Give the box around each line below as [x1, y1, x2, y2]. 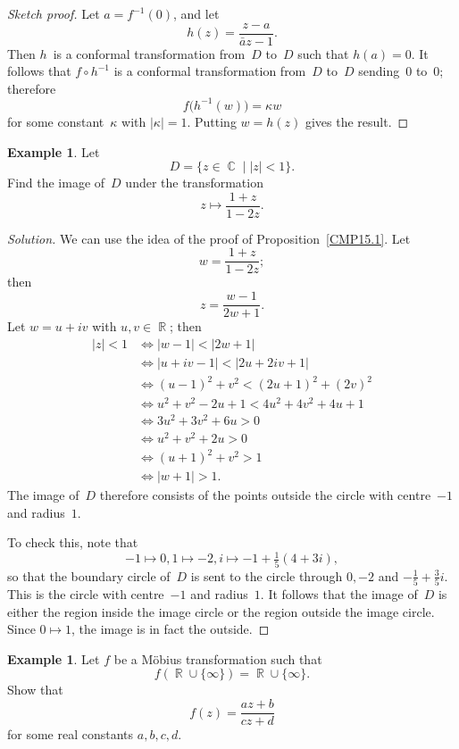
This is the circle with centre [7, 585, 164, 603]
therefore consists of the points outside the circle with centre [99, 486, 431, 504]
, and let [173, 4, 220, 22]
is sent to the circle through [190, 566, 343, 585]
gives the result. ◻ [305, 112, 409, 130]
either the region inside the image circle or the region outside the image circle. [7, 602, 435, 620]
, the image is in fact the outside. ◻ [71, 620, 270, 638]
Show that [7, 680, 63, 699]
